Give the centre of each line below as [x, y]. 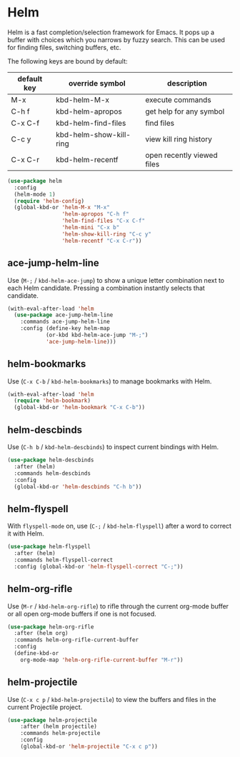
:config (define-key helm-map [65, 329]
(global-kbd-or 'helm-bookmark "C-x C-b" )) [79, 408]
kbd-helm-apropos [89, 111]
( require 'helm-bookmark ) [52, 401]
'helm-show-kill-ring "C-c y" [107, 234]
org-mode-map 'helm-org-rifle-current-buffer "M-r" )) [102, 660]
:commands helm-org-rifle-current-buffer [76, 640]
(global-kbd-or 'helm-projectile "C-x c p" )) [89, 747]
